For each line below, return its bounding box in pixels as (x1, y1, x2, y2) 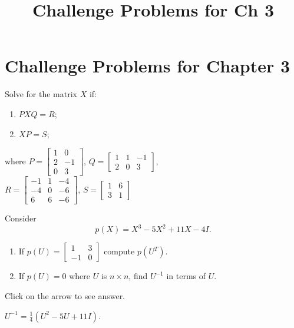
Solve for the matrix (5, 88, 77, 100)
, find (128, 270, 148, 282)
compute (104, 245, 135, 257)
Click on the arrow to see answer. (5, 289, 125, 302)
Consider (5, 212, 37, 224)
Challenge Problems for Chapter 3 (5, 54, 290, 78)
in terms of (166, 270, 206, 282)
